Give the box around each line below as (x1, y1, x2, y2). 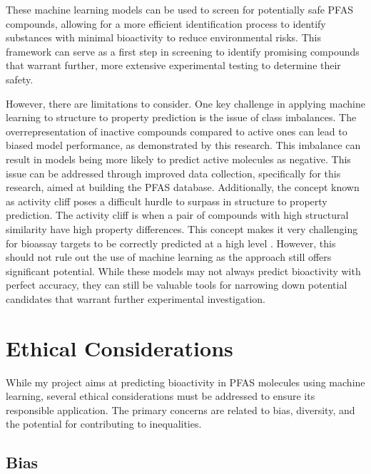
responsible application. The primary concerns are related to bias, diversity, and (6, 402, 355, 417)
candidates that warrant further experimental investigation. (6, 291, 265, 306)
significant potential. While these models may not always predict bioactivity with (6, 263, 361, 278)
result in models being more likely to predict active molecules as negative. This (6, 151, 351, 166)
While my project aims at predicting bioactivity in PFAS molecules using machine (6, 374, 365, 389)
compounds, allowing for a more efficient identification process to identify (6, 16, 326, 31)
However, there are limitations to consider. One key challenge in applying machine (6, 96, 365, 110)
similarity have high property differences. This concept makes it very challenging (6, 221, 358, 236)
